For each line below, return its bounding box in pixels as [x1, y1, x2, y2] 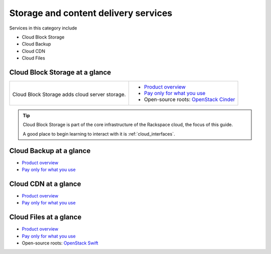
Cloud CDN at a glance [9, 179, 81, 188]
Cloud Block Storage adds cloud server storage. [12, 91, 126, 98]
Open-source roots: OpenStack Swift [22, 240, 98, 246]
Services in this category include [9, 25, 77, 31]
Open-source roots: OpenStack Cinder [144, 96, 235, 103]
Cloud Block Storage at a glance [9, 68, 111, 76]
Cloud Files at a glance [9, 213, 82, 221]
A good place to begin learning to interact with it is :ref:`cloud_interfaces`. [23, 130, 175, 137]
